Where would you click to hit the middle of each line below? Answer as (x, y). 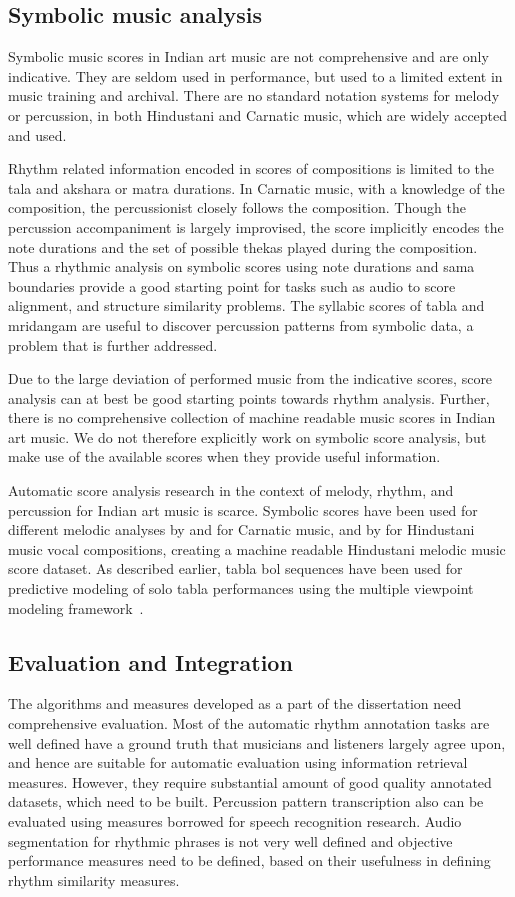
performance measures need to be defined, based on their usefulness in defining (249, 860)
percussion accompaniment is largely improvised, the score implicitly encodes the (256, 226)
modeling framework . (76, 607)
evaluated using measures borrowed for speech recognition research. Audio (235, 821)
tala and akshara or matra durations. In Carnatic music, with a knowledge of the (256, 187)
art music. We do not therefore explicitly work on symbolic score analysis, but (247, 436)
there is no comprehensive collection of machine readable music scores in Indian (252, 417)
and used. (37, 134)
